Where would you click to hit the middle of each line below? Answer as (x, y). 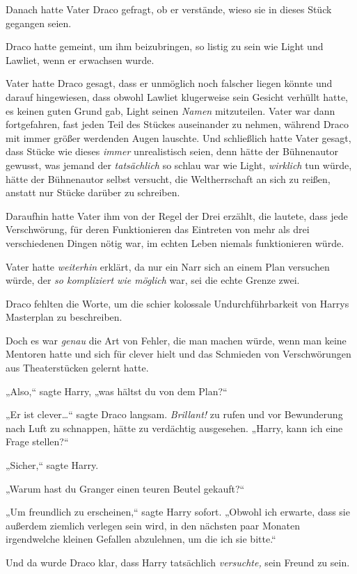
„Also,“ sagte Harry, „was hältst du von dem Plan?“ (117, 391)
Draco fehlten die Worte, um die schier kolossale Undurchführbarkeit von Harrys (177, 303)
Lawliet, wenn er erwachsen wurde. (80, 59)
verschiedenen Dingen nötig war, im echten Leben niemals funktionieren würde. (175, 242)
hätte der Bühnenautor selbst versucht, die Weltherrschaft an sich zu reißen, (168, 178)
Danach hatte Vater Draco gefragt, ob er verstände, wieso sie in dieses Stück (169, 9)
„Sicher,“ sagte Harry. (52, 465)
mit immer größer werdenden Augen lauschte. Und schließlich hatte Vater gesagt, (178, 137)
